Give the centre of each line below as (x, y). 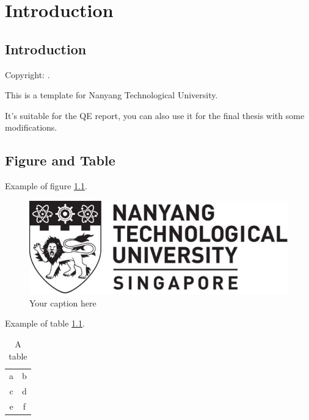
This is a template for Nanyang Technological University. (111, 95)
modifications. (31, 127)
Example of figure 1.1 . (46, 186)
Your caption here (63, 302)
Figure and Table (60, 160)
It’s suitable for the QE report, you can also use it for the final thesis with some (155, 115)
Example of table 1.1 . (45, 323)
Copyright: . (27, 74)
